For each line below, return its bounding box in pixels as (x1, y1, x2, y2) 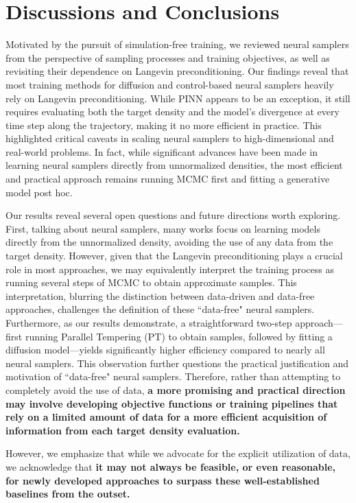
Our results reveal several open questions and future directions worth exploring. (5, 208, 341, 222)
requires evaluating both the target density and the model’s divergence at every (5, 104, 340, 119)
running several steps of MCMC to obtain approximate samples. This (5, 275, 297, 290)
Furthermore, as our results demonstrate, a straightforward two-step (5, 316, 292, 329)
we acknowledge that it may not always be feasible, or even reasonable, (5, 459, 335, 473)
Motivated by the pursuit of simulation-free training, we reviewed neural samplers (5, 37, 349, 51)
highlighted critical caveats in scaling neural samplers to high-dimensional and (5, 131, 334, 145)
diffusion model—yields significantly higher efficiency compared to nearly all (5, 342, 325, 357)
